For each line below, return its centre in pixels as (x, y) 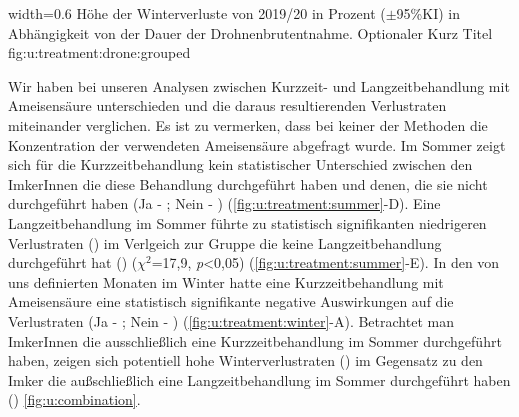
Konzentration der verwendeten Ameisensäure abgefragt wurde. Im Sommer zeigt (257, 144)
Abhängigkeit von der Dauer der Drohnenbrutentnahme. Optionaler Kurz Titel (250, 32)
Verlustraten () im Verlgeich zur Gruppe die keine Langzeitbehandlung (225, 242)
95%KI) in (428, 13)
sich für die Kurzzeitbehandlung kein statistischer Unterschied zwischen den (240, 164)
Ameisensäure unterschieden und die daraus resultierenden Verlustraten (227, 105)
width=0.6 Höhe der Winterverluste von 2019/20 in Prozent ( (197, 13)
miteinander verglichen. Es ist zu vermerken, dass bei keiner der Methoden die (248, 124)
